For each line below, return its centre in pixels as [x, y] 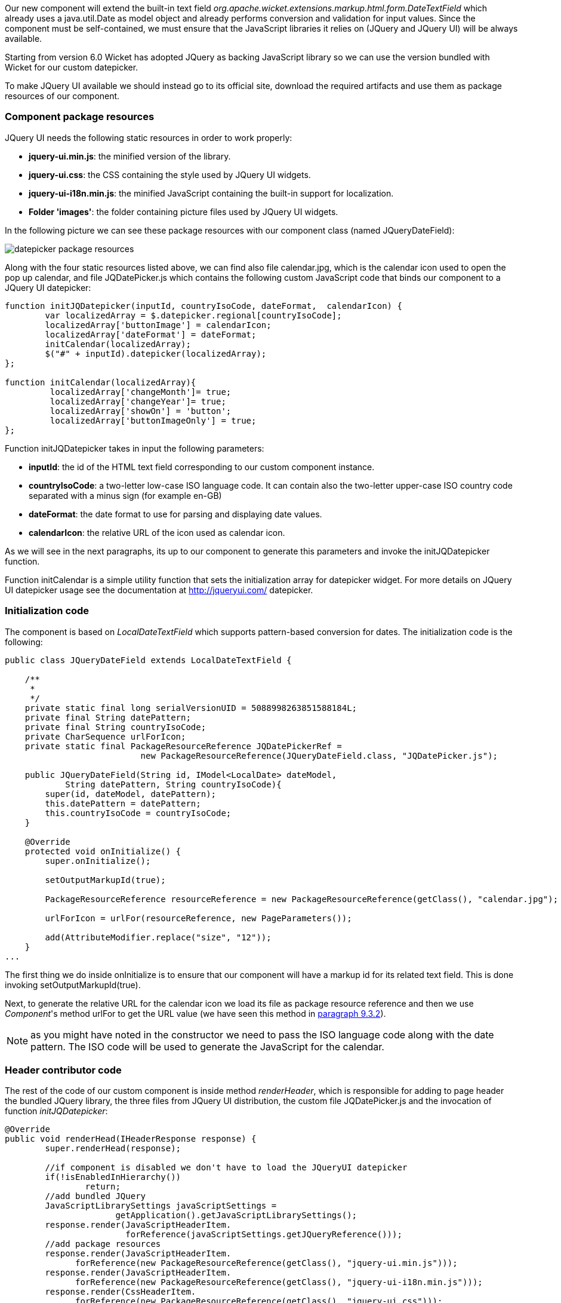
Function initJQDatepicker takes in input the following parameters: [135, 448]
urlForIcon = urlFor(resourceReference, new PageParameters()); [198, 918]
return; [103, 1187]
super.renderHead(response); [113, 1149]
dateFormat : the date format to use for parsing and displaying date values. [175, 514]
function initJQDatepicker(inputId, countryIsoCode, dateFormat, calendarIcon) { [204, 306]
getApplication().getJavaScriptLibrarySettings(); [236, 1215]
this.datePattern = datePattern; [123, 803]
